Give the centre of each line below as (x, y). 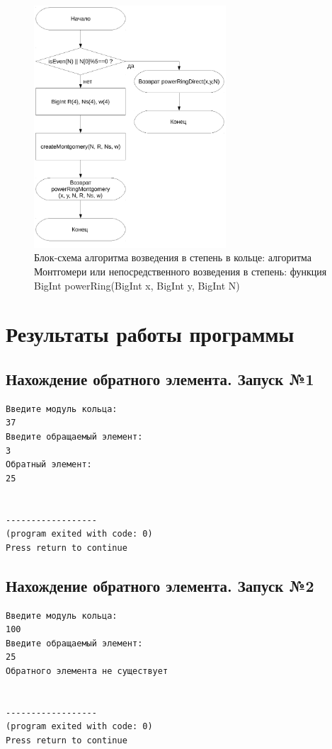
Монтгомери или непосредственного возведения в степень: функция (181, 271)
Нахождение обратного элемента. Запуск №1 (160, 379)
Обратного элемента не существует (87, 671)
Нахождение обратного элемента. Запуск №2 (160, 585)
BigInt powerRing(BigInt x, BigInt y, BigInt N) (137, 285)
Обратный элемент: (49, 465)
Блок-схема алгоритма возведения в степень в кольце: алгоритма (173, 257)
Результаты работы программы (150, 334)
